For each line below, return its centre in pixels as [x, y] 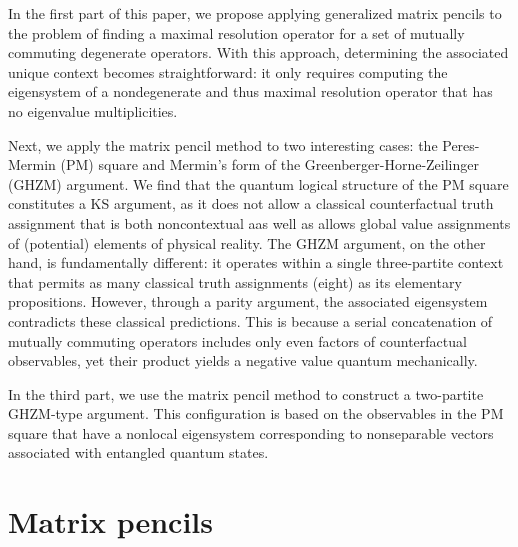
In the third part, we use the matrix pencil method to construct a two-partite [246, 393]
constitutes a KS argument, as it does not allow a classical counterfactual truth [251, 203]
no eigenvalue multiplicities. [93, 110]
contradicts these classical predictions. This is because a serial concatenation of [250, 320]
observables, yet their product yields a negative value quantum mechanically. [243, 360]
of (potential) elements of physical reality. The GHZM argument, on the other [247, 242]
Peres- [461, 144]
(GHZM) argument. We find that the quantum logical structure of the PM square [258, 183]
